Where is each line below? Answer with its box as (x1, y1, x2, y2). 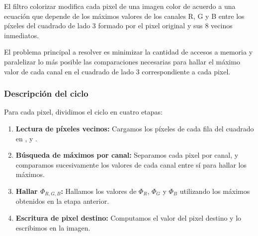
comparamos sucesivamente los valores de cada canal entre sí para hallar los (15, 159, 247, 170)
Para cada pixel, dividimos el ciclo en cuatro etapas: (4, 107, 163, 117)
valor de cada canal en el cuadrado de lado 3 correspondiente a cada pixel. (4, 66, 231, 76)
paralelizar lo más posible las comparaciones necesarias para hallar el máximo (4, 56, 241, 66)
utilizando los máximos (179, 185, 250, 196)
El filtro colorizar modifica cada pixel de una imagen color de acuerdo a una (4, 1, 236, 11)
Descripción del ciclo (4, 87, 88, 100)
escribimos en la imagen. (15, 222, 90, 233)
